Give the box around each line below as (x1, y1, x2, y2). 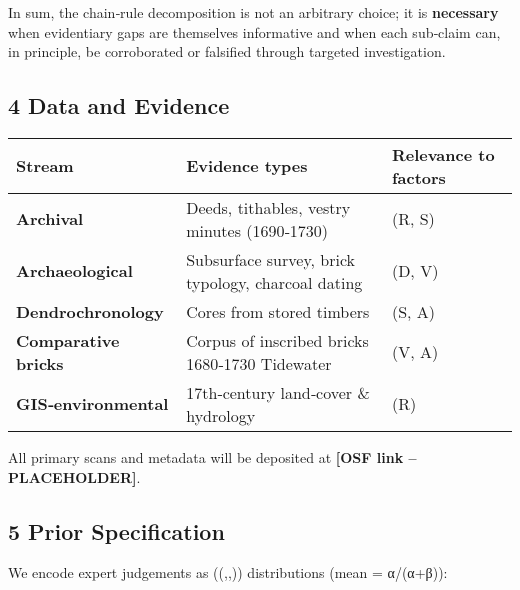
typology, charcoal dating (186, 270, 363, 294)
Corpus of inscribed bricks (186, 328, 369, 352)
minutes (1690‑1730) (186, 218, 329, 242)
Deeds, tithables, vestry (186, 195, 351, 219)
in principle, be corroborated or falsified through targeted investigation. (8, 41, 446, 62)
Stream (16, 154, 74, 178)
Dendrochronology (16, 299, 164, 323)
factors (391, 165, 446, 189)
